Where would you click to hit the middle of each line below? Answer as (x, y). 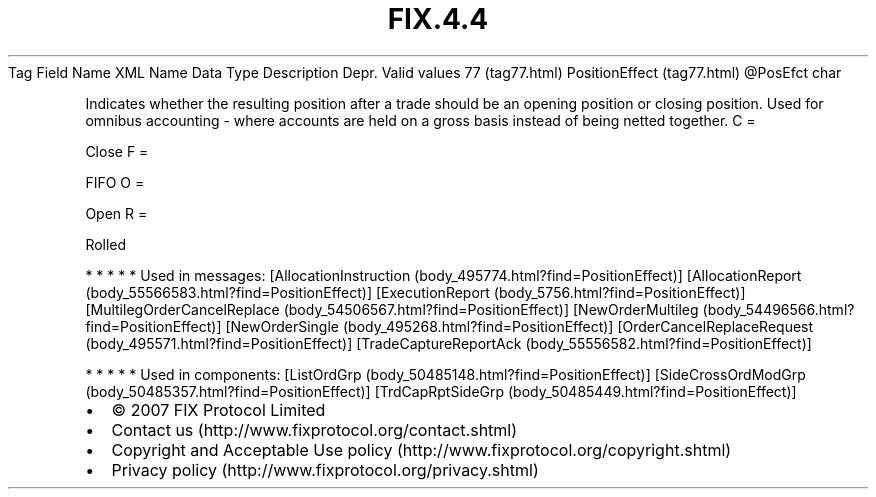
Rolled (106, 244)
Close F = (117, 151)
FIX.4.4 (438, 19)
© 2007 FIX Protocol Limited (218, 409)
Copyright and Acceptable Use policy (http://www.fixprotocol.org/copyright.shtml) (421, 449)
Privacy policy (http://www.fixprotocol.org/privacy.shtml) (325, 469)
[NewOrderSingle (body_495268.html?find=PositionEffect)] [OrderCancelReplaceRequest (519, 326)
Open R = (116, 213)
